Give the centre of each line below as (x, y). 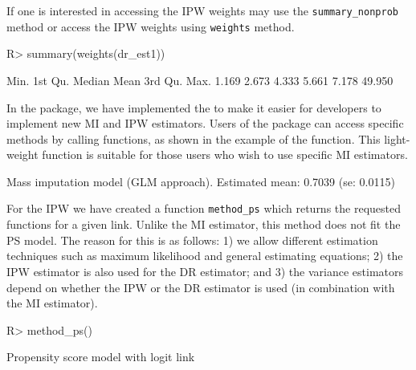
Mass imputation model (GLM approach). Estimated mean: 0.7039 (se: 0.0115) (201, 181)
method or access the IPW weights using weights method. (151, 26)
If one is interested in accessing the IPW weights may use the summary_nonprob (202, 10)
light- (397, 138)
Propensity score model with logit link (101, 357)
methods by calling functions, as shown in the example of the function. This (194, 138)
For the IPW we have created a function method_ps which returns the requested (204, 208)
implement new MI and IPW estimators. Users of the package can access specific (205, 123)
